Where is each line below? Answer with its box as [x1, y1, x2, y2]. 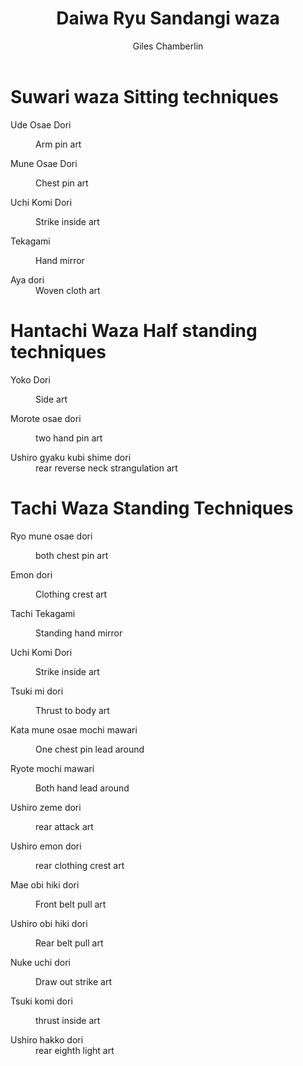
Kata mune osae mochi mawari [10, 723, 138, 736]
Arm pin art [35, 138, 82, 150]
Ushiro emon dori [10, 840, 82, 852]
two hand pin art [35, 432, 103, 444]
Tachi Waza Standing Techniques [10, 497, 294, 519]
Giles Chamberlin [132, 40, 204, 52]
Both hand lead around [35, 782, 130, 794]
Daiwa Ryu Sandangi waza [56, 7, 280, 30]
